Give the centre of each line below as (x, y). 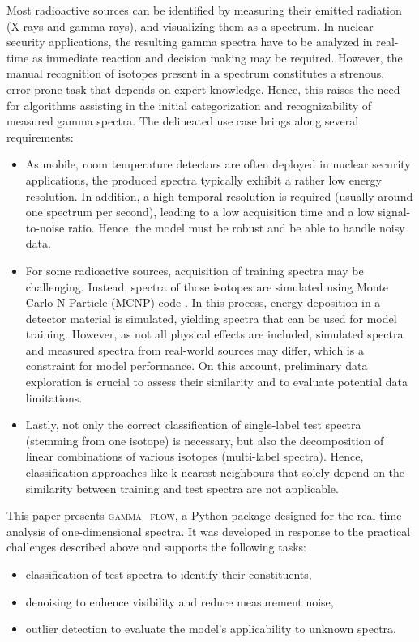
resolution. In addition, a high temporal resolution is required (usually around (219, 196)
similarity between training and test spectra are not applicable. (182, 488)
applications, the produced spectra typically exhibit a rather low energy (203, 179)
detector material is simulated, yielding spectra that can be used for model (211, 318)
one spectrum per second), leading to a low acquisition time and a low (200, 212)
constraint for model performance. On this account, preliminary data (197, 366)
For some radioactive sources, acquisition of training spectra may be (195, 270)
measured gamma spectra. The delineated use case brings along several (183, 121)
